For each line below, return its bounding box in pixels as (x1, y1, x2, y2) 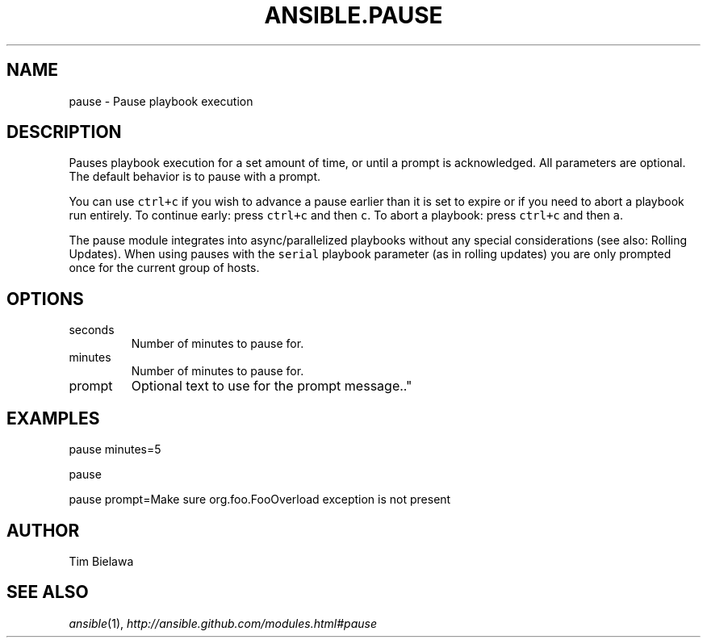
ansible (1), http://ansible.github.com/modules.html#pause (69, 616, 377, 630)
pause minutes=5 (69, 442, 161, 457)
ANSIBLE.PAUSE (264, 2, 443, 29)
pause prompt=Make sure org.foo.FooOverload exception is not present (69, 492, 451, 507)
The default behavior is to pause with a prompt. (69, 169, 321, 184)
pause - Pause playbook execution (69, 94, 253, 108)
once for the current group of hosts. (69, 261, 260, 275)
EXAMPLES (6, 408, 100, 429)
